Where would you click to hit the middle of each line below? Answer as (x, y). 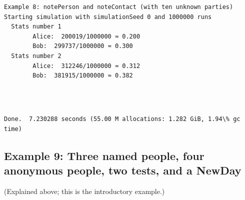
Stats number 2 (36, 56)
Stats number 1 (36, 27)
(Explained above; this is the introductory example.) (84, 191)
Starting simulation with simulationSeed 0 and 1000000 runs (108, 17)
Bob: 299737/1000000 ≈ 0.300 (83, 46)
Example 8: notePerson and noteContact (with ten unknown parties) (119, 7)
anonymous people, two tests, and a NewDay (123, 170)
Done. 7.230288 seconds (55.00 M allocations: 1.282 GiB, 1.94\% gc (122, 119)
